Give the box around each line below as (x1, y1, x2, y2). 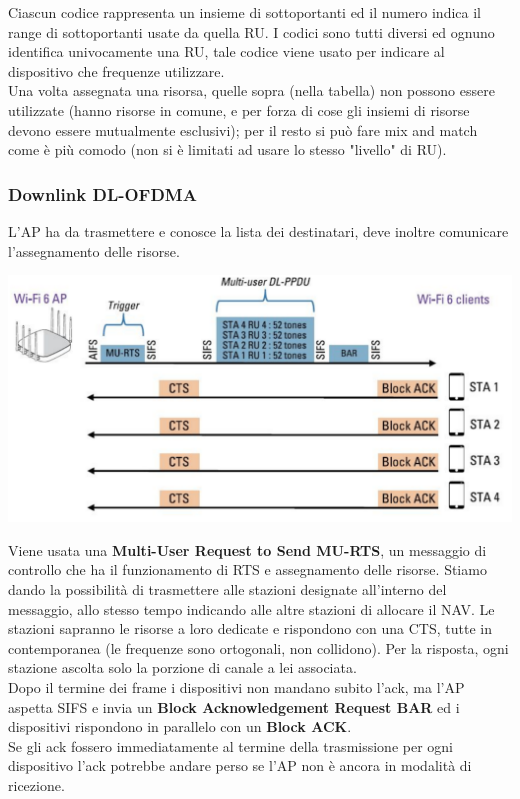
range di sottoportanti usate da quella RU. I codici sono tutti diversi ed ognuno (8, 21, 495, 42)
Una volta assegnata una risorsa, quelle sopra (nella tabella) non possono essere (8, 80, 495, 101)
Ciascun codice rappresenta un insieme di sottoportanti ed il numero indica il (8, 2, 481, 22)
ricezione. (8, 774, 65, 795)
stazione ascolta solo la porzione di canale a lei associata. (8, 657, 357, 678)
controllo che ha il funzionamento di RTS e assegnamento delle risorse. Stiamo (8, 559, 487, 580)
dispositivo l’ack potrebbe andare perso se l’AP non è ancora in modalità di (8, 755, 472, 776)
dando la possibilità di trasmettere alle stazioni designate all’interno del (8, 579, 447, 600)
